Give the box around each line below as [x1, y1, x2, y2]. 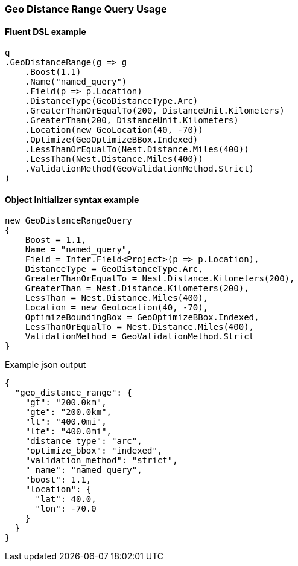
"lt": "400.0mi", [25, 417, 107, 427]
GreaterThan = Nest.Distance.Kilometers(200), [25, 283, 249, 294]
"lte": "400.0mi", [25, 426, 112, 437]
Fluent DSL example [5, 26, 86, 37]
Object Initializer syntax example [5, 194, 139, 205]
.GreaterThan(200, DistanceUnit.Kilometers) [25, 115, 239, 126]
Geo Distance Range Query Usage [5, 3, 167, 15]
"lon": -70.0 [35, 504, 97, 514]
